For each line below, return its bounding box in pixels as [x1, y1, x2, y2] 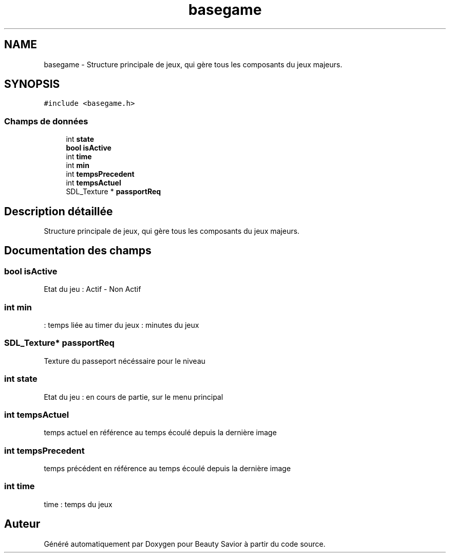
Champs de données [4, 116, 88, 126]
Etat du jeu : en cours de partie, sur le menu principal [44, 392, 223, 401]
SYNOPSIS [4, 78, 60, 91]
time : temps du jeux [44, 499, 113, 509]
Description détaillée [4, 205, 113, 218]
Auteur [4, 517, 41, 531]
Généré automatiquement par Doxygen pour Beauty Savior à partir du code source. [44, 539, 326, 548]
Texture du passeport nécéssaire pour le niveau [44, 356, 205, 365]
